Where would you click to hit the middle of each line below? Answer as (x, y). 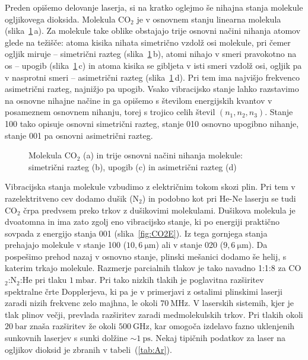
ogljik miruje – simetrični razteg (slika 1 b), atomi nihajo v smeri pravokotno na (151, 54)
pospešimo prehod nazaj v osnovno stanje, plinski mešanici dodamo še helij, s (146, 256)
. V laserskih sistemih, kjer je (241, 303)
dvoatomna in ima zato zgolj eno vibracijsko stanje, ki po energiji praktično (142, 222)
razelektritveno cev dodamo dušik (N (72, 198)
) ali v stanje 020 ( (190, 245)
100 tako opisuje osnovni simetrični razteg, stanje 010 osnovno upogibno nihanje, (152, 123)
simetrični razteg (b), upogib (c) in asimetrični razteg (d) (133, 166)
